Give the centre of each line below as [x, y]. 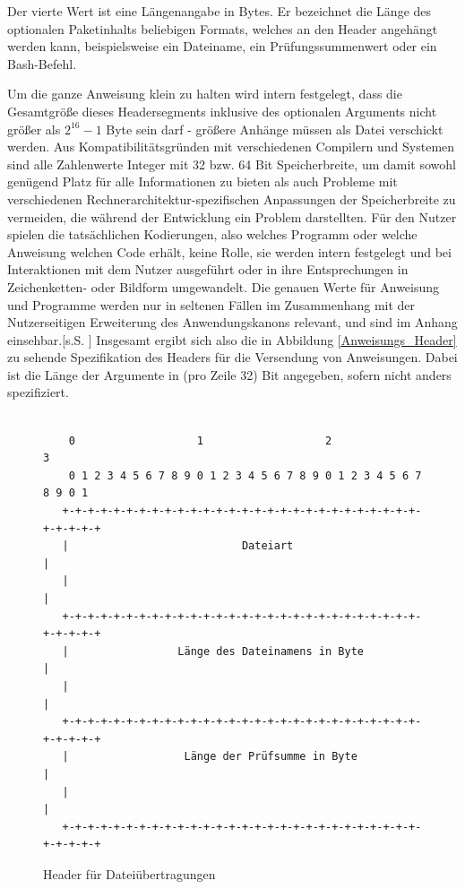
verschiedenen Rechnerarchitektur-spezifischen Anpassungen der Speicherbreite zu [232, 199]
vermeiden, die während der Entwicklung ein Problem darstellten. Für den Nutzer [232, 216]
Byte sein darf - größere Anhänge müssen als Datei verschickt [275, 129]
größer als [34, 129]
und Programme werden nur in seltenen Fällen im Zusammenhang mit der [211, 304]
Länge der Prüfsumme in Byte [271, 757]
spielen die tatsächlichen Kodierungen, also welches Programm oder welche [212, 234]
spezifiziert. [38, 392]
